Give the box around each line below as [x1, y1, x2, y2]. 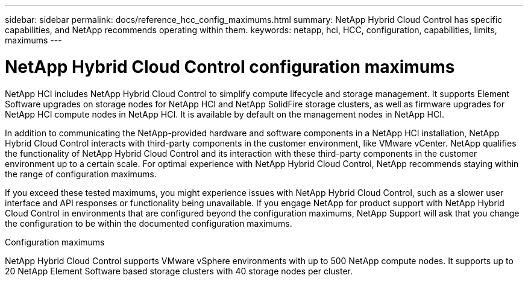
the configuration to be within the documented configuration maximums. [5, 218, 292, 229]
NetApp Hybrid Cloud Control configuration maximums [5, 56, 455, 77]
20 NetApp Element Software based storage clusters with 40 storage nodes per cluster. [5, 265, 353, 276]
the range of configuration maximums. [5, 168, 157, 179]
